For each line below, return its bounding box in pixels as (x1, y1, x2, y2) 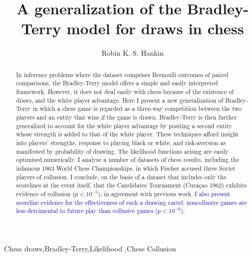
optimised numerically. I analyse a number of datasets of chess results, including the (16, 155, 239, 164)
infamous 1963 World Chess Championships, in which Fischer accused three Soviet (16, 163, 236, 172)
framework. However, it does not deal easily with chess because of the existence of (16, 87, 234, 96)
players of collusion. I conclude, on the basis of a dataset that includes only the (16, 172, 226, 181)
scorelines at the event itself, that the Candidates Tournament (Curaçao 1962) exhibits (16, 181, 247, 190)
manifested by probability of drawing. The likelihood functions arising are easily (16, 147, 229, 155)
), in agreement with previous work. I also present (97, 189, 231, 198)
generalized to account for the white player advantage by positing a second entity (16, 121, 232, 130)
